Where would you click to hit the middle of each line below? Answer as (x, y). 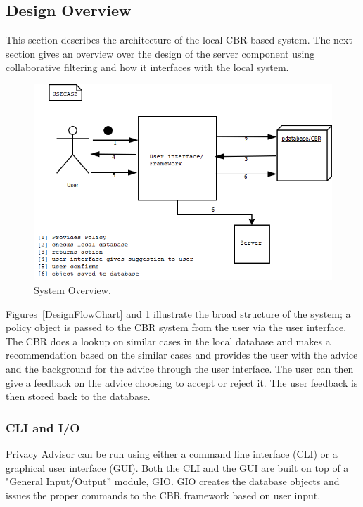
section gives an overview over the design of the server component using (160, 53)
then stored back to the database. (78, 396)
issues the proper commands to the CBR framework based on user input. (163, 495)
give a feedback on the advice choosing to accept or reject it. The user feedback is (182, 382)
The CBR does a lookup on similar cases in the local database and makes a (168, 341)
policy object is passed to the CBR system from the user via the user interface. (176, 327)
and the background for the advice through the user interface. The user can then (180, 368)
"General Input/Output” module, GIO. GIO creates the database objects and (173, 481)
